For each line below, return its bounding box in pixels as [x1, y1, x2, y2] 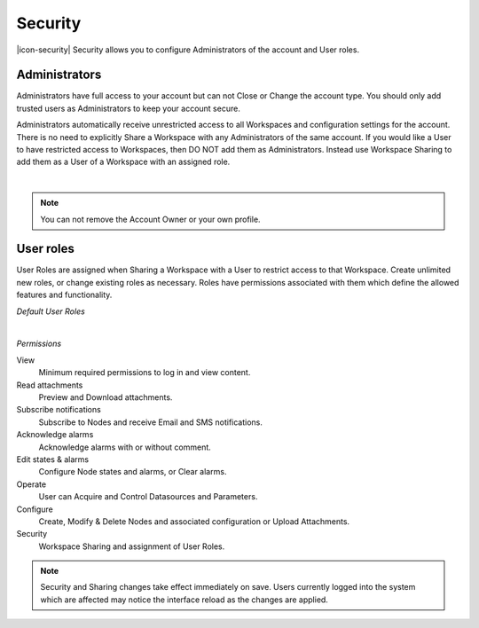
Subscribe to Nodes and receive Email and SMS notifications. [38, 417, 263, 428]
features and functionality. [16, 289, 113, 301]
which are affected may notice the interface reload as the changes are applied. [40, 594, 328, 605]
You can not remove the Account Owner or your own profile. [40, 214, 261, 224]
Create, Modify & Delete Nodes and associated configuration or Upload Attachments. [38, 515, 350, 527]
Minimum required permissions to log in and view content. [38, 367, 251, 378]
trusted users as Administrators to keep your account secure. [16, 103, 241, 114]
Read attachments [16, 380, 83, 390]
